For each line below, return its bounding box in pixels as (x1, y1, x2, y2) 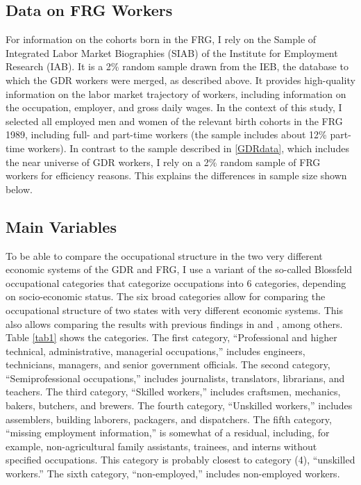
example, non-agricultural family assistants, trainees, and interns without (6, 438, 317, 453)
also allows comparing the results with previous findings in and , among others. (6, 316, 343, 331)
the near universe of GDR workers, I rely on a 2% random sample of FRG (6, 154, 321, 169)
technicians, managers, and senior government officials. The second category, (6, 357, 330, 372)
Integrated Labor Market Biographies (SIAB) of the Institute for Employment (6, 45, 338, 60)
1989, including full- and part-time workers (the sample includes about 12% (6, 127, 327, 142)
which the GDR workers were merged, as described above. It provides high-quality (6, 72, 355, 87)
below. (6, 181, 33, 196)
